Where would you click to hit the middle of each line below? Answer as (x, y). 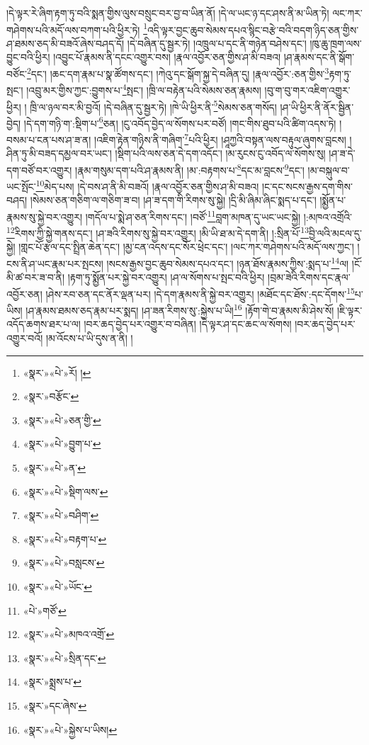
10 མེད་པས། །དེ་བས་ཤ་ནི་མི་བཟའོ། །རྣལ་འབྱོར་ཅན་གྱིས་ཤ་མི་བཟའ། (147, 185)
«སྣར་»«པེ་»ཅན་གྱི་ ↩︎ (62, 420)
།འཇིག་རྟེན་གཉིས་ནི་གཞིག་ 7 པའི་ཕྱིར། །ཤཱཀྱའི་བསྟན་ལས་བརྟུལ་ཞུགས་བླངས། (220, 138)
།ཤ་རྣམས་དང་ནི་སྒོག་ (319, 57)
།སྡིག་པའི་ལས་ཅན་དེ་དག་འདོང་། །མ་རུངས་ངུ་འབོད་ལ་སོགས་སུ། (220, 153)
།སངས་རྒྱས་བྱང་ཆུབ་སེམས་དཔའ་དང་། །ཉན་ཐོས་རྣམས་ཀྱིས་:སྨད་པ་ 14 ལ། (228, 262)
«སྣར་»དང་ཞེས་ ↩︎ (55, 705)
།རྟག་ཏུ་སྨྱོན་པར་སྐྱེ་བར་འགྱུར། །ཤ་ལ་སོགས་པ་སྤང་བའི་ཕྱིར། (166, 277)
